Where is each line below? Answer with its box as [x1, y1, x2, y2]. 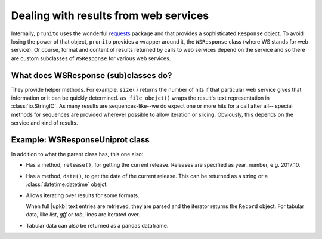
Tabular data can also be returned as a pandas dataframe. [26, 222, 169, 229]
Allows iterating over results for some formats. [26, 191, 140, 199]
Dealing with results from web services [11, 9, 209, 22]
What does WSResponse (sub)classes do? [11, 70, 172, 80]
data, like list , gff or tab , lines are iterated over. [26, 211, 140, 218]
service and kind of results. [11, 119, 78, 126]
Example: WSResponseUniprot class [11, 135, 150, 145]
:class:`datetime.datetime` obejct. [26, 181, 109, 188]
